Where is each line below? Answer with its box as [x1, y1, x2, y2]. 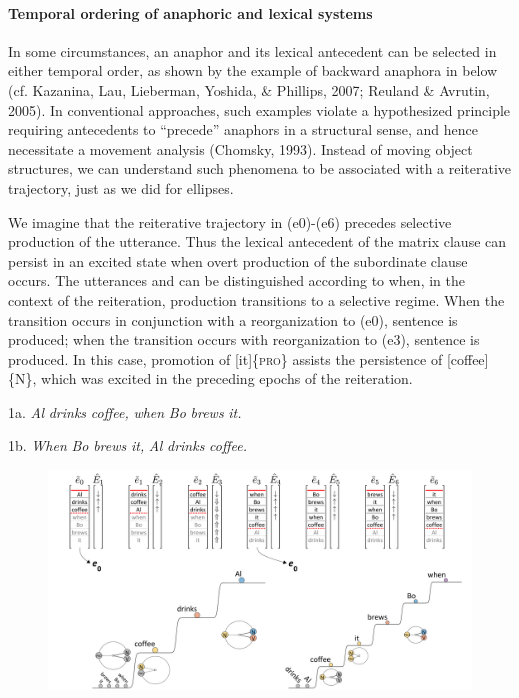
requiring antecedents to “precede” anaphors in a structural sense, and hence [8, 119, 478, 140]
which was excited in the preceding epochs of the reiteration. [41, 368, 413, 389]
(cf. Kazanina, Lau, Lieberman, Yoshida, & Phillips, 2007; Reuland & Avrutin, [8, 79, 490, 100]
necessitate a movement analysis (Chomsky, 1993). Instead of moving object [8, 138, 473, 159]
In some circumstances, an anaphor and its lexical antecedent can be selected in [8, 40, 497, 61]
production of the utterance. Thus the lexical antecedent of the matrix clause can [8, 231, 507, 252]
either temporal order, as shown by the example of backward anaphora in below [8, 60, 498, 81]
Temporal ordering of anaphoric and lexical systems [8, 2, 373, 23]
